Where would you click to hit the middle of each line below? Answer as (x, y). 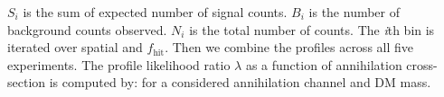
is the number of (354, 12)
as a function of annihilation (324, 64)
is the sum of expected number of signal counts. (155, 12)
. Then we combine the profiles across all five (289, 47)
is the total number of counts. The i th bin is (312, 29)
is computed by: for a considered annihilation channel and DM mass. (240, 82)
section (27, 82)
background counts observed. (87, 29)
